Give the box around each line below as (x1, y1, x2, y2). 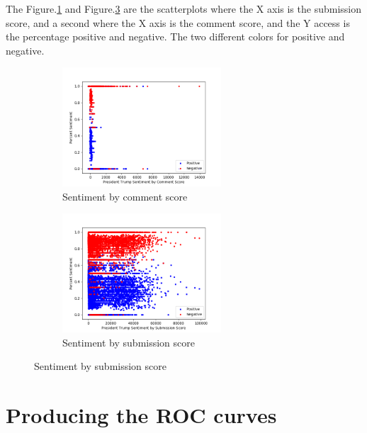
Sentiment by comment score (62, 189, 188, 203)
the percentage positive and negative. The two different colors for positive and (6, 29, 345, 44)
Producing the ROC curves (6, 400, 277, 429)
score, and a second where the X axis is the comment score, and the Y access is (6, 15, 350, 30)
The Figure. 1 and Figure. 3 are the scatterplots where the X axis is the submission (6, 1, 361, 16)
